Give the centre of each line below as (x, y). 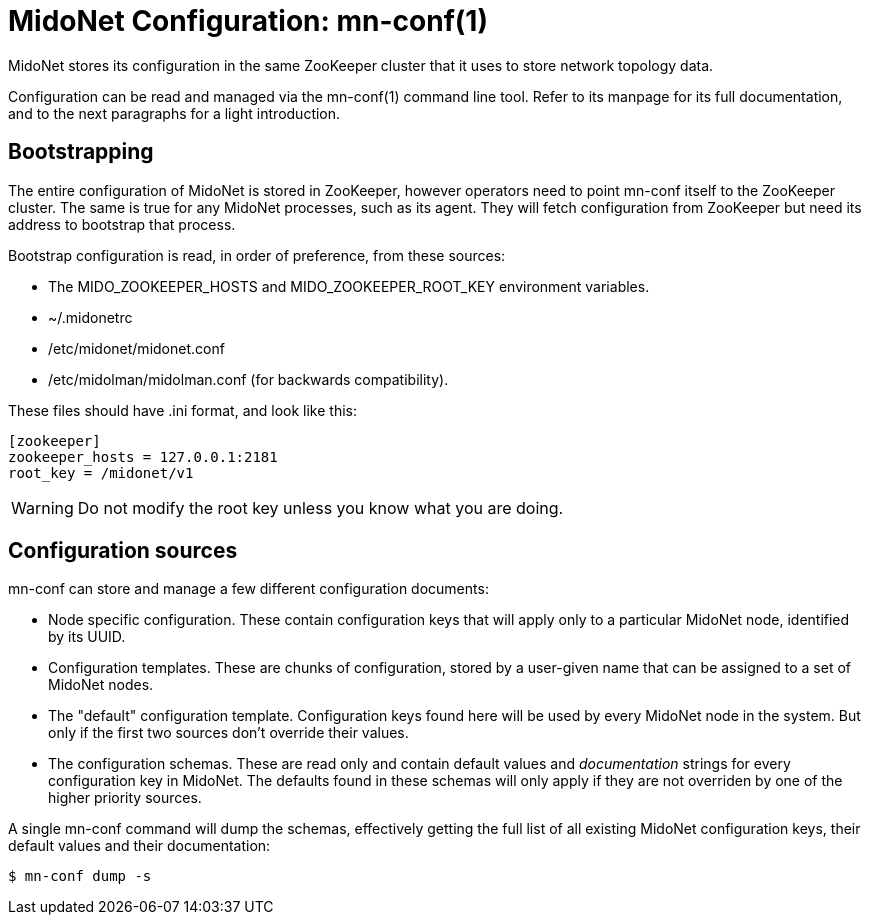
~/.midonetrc (90, 317)
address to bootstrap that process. (122, 224)
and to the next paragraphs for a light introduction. (174, 113)
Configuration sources (123, 551)
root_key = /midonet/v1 (101, 472)
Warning (42, 507)
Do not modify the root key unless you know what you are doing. (320, 507)
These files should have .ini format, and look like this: (183, 410)
